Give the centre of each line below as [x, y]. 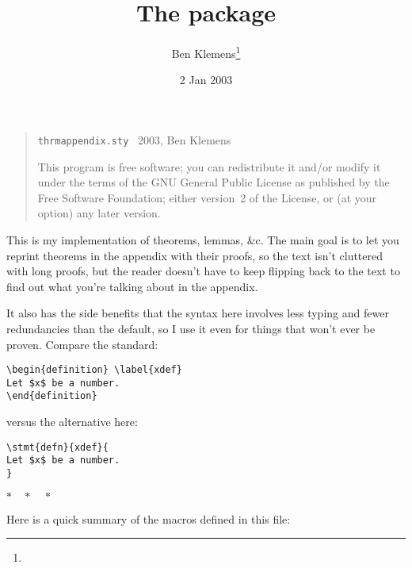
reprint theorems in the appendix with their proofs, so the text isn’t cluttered [195, 255]
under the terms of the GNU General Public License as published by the [214, 182]
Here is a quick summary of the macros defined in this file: [149, 518]
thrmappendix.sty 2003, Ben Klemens [134, 139]
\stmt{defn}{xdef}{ [57, 447]
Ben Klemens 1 [206, 52]
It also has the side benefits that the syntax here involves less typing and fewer [198, 313]
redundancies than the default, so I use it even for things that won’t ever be [191, 328]
